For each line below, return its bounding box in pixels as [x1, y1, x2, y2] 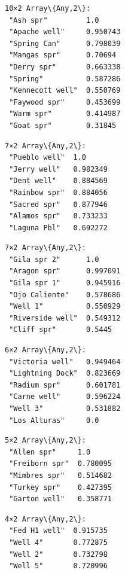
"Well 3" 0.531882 [9, 404, 121, 413]
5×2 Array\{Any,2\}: [5, 436, 87, 445]
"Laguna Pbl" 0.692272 [9, 223, 108, 232]
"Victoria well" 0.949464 [9, 357, 121, 366]
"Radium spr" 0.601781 [9, 380, 121, 389]
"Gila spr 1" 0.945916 [9, 279, 121, 288]
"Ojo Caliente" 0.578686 [9, 290, 121, 299]
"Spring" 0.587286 [9, 74, 121, 83]
